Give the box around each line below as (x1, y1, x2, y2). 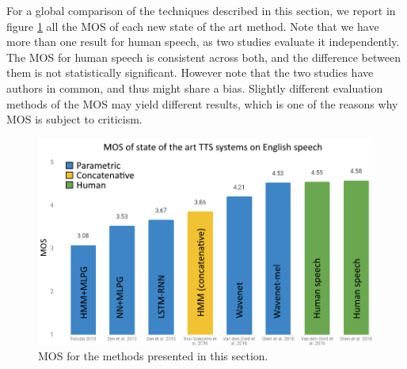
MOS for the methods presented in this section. (38, 348, 268, 364)
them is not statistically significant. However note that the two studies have (6, 64, 374, 81)
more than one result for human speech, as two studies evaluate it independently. (6, 33, 400, 50)
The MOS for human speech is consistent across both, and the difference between (6, 48, 401, 65)
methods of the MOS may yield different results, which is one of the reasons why (6, 95, 398, 112)
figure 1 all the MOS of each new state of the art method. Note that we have (6, 17, 379, 34)
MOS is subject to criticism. (6, 111, 143, 127)
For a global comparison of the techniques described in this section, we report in (6, 2, 396, 18)
